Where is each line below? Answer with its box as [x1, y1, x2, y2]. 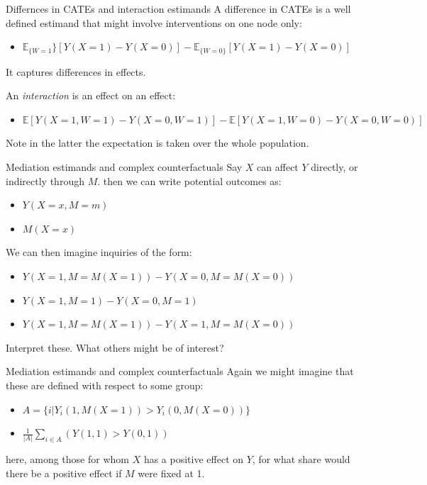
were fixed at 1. [138, 466, 205, 481]
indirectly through [6, 173, 84, 188]
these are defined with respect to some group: [6, 377, 204, 392]
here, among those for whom [6, 452, 129, 467]
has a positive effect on [143, 452, 244, 467]
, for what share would [252, 452, 350, 467]
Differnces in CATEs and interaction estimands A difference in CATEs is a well [6, 1, 351, 16]
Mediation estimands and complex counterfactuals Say [6, 160, 243, 174]
